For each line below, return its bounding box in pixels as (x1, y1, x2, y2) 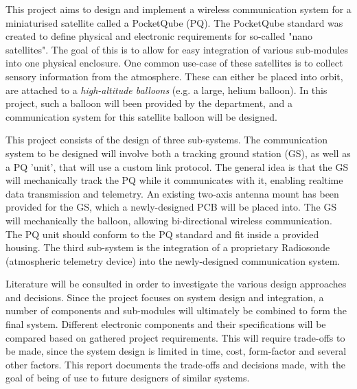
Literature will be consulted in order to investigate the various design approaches (5, 276, 347, 291)
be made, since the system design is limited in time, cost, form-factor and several (5, 344, 347, 358)
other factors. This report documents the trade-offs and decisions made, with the (5, 357, 345, 371)
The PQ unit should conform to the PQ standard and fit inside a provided (5, 226, 319, 241)
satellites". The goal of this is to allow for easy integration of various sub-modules (5, 42, 349, 56)
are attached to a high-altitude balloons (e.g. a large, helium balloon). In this (5, 82, 327, 97)
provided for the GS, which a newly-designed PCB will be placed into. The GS (5, 200, 337, 214)
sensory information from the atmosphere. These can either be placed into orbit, (5, 69, 343, 83)
